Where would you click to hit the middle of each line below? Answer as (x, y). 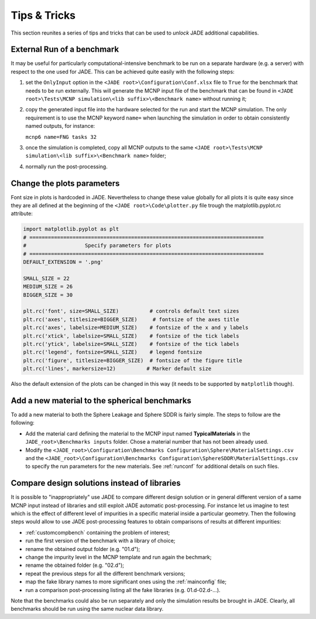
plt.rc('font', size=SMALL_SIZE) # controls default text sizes (131, 311)
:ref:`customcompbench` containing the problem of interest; (98, 532)
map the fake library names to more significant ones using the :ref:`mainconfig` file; (126, 582)
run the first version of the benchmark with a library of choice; (100, 541)
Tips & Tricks (43, 15)
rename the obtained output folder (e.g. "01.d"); (83, 549)
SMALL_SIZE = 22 (47, 278)
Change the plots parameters (65, 183)
